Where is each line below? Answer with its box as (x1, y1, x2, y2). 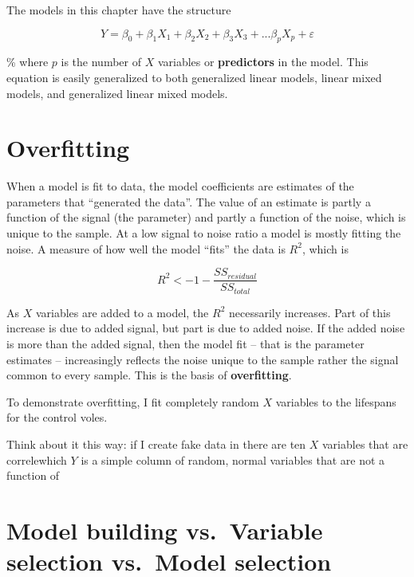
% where (6, 53, 49, 70)
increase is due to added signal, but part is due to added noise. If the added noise (6, 320, 405, 336)
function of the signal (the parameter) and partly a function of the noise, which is (6, 209, 406, 226)
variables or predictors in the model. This (157, 53, 369, 70)
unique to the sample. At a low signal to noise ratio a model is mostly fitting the (6, 225, 401, 241)
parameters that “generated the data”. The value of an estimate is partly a (6, 193, 371, 210)
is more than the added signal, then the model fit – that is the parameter (6, 335, 365, 351)
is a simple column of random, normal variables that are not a (81, 451, 385, 468)
